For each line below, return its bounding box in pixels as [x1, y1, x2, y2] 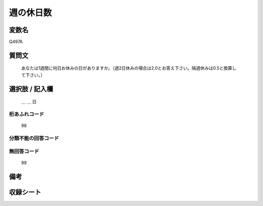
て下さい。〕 [21, 72, 45, 78]
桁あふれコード [9, 111, 44, 118]
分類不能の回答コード [9, 134, 59, 141]
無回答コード [9, 148, 39, 154]
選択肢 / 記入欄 [9, 85, 54, 93]
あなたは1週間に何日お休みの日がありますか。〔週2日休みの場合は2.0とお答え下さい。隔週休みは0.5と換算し [21, 65, 237, 71]
